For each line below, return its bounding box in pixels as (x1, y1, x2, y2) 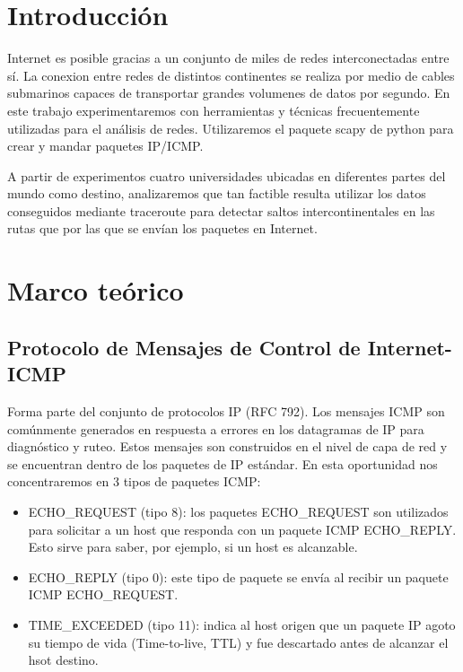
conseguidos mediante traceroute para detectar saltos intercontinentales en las (7, 201, 435, 220)
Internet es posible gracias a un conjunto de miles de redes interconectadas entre (7, 48, 450, 67)
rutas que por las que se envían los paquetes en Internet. (7, 219, 318, 238)
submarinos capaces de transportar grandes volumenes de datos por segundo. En (7, 83, 450, 102)
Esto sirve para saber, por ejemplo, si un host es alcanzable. (28, 537, 358, 556)
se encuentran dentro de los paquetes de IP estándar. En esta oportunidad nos (7, 454, 438, 473)
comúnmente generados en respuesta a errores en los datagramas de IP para (7, 419, 424, 438)
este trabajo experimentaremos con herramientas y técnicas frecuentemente (7, 100, 420, 119)
